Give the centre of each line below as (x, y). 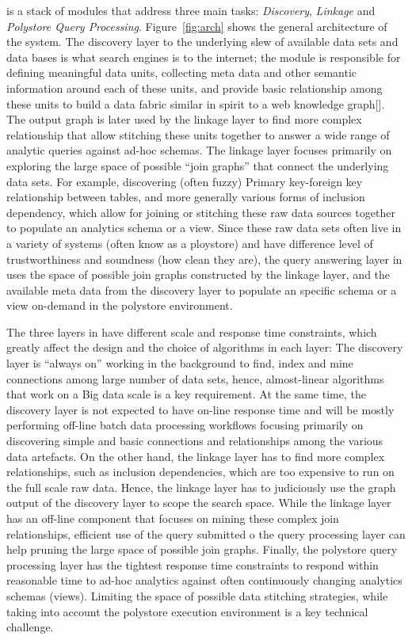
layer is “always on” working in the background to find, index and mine (180, 363)
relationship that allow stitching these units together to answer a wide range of (198, 134)
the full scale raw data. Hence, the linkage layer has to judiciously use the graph (201, 487)
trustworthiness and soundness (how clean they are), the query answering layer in (204, 259)
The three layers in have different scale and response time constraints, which (192, 331)
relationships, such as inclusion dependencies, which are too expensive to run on (200, 472)
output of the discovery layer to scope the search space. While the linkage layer (199, 503)
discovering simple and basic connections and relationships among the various (195, 441)
